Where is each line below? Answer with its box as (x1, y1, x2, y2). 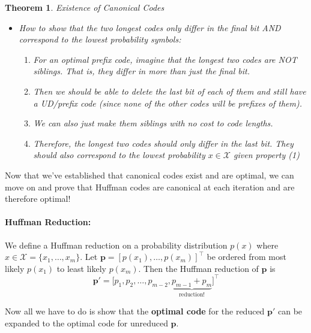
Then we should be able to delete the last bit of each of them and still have (33, 84, 306, 97)
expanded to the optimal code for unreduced (5, 316, 168, 329)
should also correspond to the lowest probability (33, 149, 205, 161)
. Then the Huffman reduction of (138, 262, 259, 274)
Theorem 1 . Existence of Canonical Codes (5, 1, 165, 13)
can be (278, 305, 303, 317)
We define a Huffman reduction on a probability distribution (5, 238, 228, 251)
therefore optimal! (5, 192, 71, 205)
